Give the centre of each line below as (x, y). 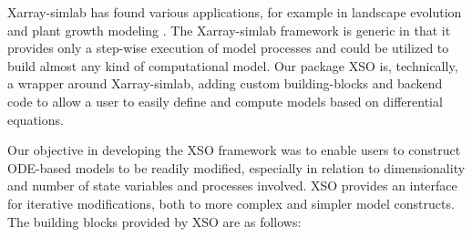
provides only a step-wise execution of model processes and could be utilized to (228, 48)
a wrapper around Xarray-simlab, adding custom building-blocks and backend (225, 83)
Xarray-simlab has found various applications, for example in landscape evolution (235, 12)
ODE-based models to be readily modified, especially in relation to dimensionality (236, 167)
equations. (36, 119)
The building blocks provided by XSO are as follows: (154, 221)
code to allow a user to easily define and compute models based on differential (225, 101)
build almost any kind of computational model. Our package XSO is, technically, (233, 65)
